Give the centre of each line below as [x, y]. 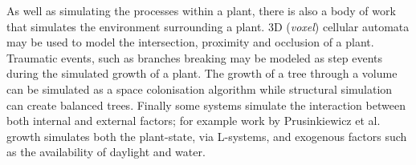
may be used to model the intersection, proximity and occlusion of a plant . [190, 42]
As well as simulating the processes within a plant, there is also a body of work [201, 10]
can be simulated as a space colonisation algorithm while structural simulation [200, 89]
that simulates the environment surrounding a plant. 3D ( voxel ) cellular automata [208, 26]
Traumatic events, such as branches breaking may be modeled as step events [195, 57]
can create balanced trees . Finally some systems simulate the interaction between [206, 105]
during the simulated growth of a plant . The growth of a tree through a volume [202, 73]
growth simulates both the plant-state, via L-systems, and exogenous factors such [207, 136]
